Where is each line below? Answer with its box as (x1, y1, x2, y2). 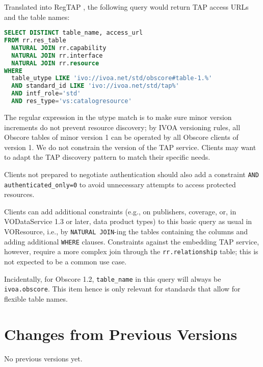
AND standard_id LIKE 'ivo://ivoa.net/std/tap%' (11, 82, 179, 90)
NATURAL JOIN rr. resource (11, 59, 99, 67)
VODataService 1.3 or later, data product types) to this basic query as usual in (4, 216, 252, 227)
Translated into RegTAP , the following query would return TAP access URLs (4, 2, 249, 12)
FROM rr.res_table (4, 37, 66, 44)
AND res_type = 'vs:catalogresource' (11, 97, 132, 105)
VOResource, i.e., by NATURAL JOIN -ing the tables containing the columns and (4, 226, 248, 236)
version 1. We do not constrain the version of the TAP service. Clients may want (4, 141, 256, 152)
